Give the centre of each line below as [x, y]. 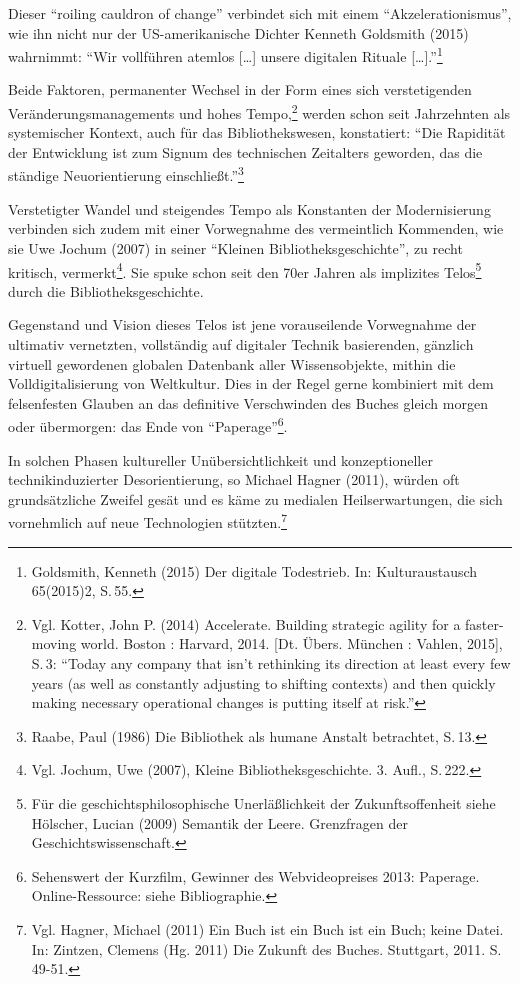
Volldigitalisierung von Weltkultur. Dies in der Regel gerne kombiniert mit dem [251, 383]
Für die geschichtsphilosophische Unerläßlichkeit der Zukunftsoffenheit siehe [263, 802]
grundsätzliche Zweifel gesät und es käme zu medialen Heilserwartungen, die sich [255, 498]
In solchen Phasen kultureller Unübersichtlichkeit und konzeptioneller [220, 459]
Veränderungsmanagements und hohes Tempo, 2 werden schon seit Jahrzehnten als [259, 111]
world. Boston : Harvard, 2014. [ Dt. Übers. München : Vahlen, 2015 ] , [291, 643]
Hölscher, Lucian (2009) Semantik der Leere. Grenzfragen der [219, 822]
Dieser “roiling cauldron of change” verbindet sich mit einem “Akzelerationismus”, [260, 13]
